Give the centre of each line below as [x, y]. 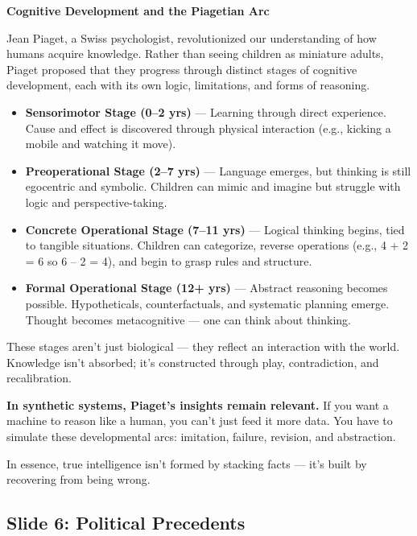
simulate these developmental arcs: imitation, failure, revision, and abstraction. [201, 437]
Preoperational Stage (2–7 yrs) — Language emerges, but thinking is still [218, 170]
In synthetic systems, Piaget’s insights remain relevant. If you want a [198, 404]
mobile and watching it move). [101, 144]
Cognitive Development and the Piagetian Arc [138, 10]
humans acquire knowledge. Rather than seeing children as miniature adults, [195, 54]
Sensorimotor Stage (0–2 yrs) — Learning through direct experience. [206, 111]
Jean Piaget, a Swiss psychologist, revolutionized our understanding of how [192, 37]
